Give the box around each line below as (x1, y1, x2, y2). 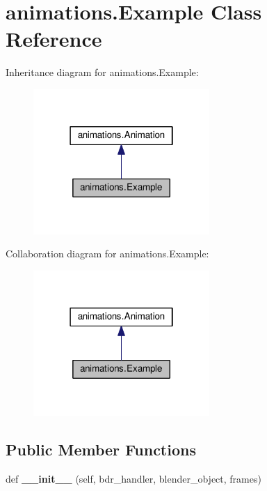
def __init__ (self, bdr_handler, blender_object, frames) (6, 471, 261, 485)
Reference (6, 24, 102, 53)
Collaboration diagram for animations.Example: (6, 246, 209, 261)
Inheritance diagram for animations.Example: (6, 65, 199, 80)
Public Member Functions (6, 438, 196, 460)
